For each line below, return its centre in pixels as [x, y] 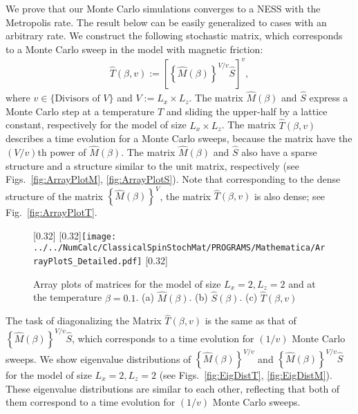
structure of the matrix [54, 196]
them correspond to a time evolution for [91, 402]
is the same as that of [251, 321]
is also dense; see [290, 196]
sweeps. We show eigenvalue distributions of [98, 358]
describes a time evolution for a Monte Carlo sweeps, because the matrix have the [179, 138]
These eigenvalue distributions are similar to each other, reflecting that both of [173, 388]
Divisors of [77, 99]
